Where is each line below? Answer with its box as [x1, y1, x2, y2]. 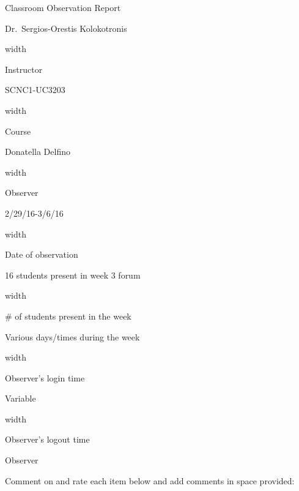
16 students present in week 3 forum [5, 268, 141, 281]
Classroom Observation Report [5, 1, 121, 13]
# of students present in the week [5, 309, 131, 322]
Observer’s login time [5, 371, 85, 384]
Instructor [5, 62, 43, 75]
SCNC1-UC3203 [5, 83, 65, 96]
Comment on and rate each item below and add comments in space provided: [5, 474, 295, 487]
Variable [5, 392, 36, 405]
